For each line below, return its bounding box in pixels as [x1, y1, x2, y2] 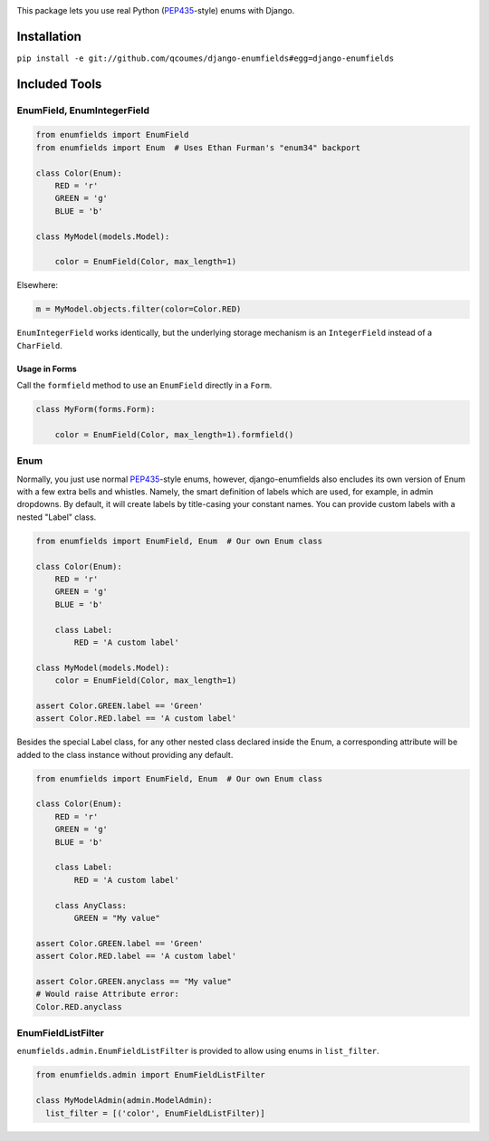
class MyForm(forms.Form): [35, 404, 156, 415]
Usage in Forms [16, 363, 77, 374]
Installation [16, 28, 81, 44]
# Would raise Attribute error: [35, 989, 180, 1000]
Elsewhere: [16, 280, 59, 291]
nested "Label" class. [16, 512, 97, 523]
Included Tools [16, 76, 102, 91]
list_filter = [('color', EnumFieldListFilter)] [45, 1107, 266, 1118]
